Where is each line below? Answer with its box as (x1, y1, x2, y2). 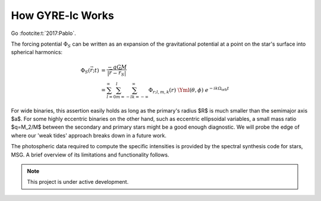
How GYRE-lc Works (11, 9, 114, 22)
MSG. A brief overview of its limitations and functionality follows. (11, 151, 169, 158)
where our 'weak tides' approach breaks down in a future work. (11, 132, 166, 139)
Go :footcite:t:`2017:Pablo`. (11, 30, 77, 37)
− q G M (107, 63, 127, 71)
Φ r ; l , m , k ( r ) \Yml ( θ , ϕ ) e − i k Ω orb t (148, 86, 229, 95)
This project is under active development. (27, 178, 129, 186)
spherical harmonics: (11, 49, 62, 56)
